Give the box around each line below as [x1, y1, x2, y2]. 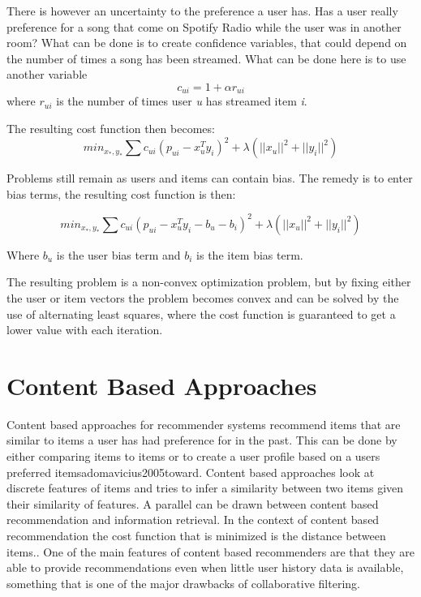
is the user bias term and [56, 246, 181, 263]
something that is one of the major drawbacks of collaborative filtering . [6, 574, 360, 591]
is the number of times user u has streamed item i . [56, 92, 307, 110]
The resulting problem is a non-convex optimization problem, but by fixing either [6, 273, 411, 290]
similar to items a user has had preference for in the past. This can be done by [6, 432, 397, 449]
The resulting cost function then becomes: [6, 120, 215, 137]
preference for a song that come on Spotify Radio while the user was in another [6, 18, 402, 35]
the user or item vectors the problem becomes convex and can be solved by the [6, 289, 399, 306]
